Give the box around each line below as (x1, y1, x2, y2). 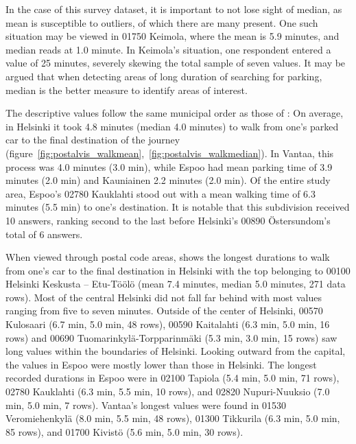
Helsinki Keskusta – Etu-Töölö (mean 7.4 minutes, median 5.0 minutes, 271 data (5, 277, 346, 291)
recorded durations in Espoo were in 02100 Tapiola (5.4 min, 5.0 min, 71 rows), (5, 371, 340, 385)
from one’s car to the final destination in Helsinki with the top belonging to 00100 (5, 263, 351, 277)
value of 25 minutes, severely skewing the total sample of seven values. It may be (5, 56, 346, 70)
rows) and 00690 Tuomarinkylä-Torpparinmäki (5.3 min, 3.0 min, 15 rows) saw (5, 330, 337, 344)
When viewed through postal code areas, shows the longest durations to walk (5, 250, 330, 264)
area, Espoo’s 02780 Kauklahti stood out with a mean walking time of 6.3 (5, 186, 316, 200)
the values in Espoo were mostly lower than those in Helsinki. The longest (5, 357, 317, 371)
